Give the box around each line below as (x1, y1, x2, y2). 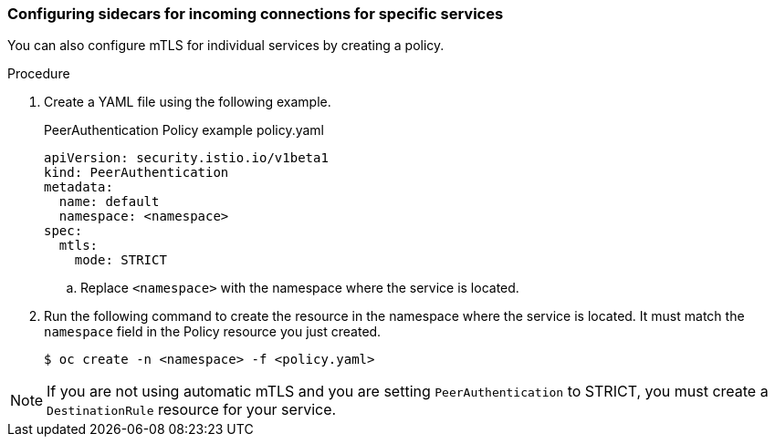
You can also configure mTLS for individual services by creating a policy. (7, 37, 445, 54)
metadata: (44, 180, 113, 195)
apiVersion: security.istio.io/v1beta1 (44, 150, 329, 166)
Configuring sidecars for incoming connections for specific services (7, 5, 504, 23)
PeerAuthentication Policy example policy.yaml (44, 122, 325, 139)
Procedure (7, 66, 70, 82)
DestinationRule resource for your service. (47, 400, 337, 419)
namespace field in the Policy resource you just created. (44, 324, 382, 340)
